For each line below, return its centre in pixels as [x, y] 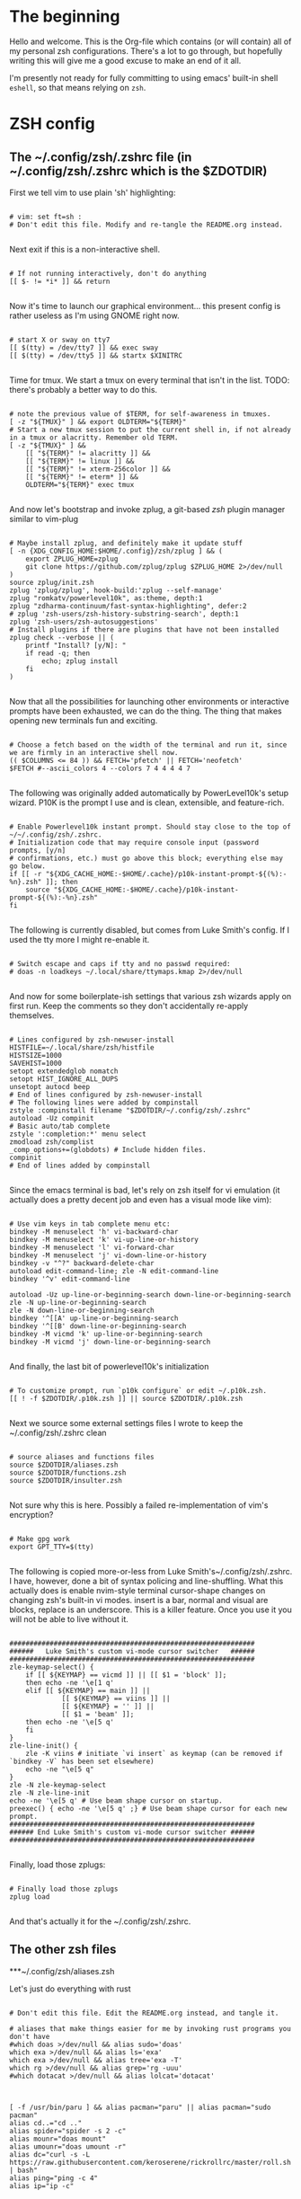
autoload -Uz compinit [52, 1118]
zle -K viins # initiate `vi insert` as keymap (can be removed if [154, 1753]
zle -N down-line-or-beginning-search [82, 1310]
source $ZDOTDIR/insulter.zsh [66, 1480]
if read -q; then [58, 653]
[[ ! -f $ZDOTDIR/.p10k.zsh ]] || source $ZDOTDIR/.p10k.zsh [126, 1398]
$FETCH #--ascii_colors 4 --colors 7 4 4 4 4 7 [100, 768]
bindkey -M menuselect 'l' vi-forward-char [92, 1247]
